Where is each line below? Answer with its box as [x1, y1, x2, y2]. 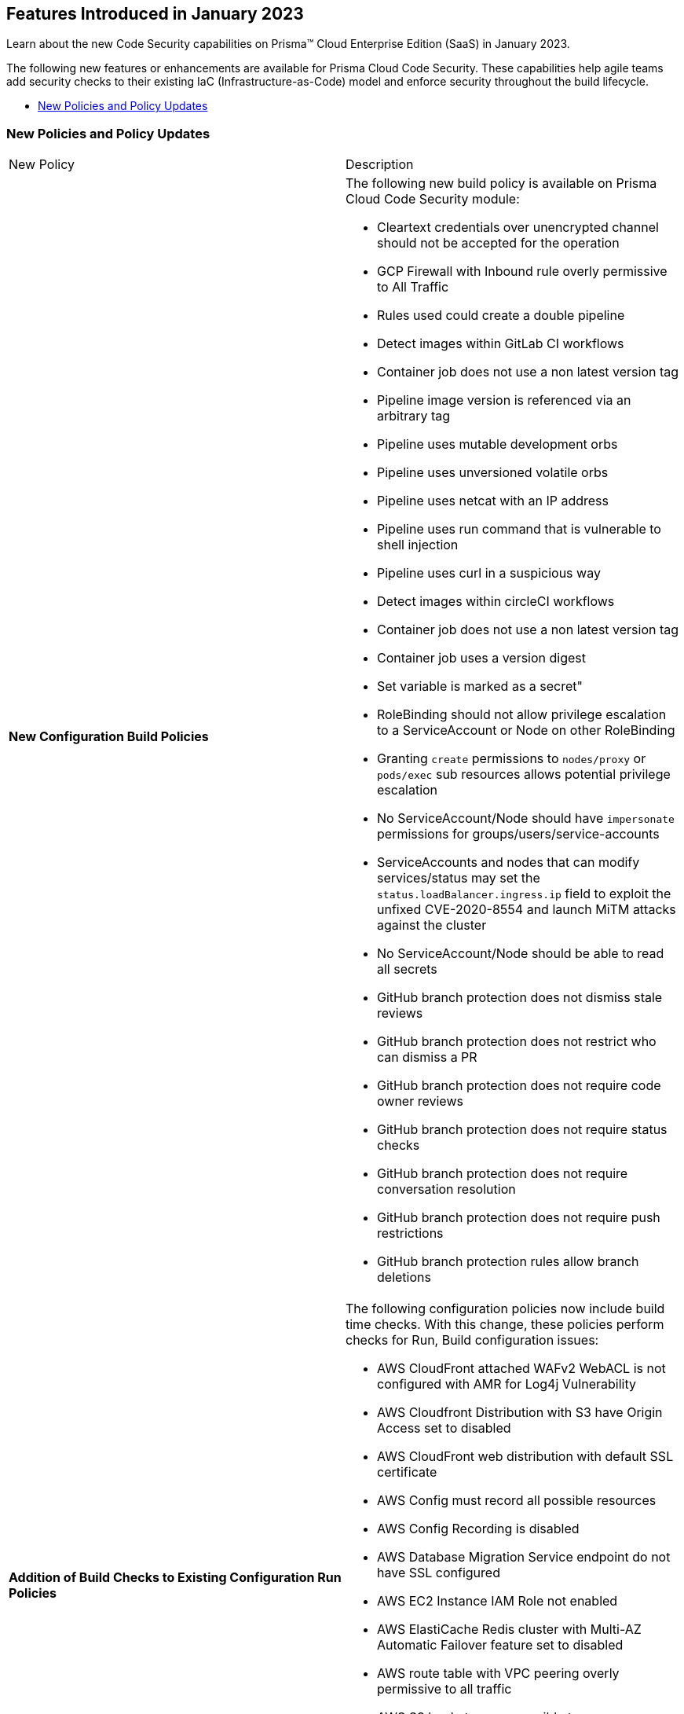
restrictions [377, 1225, 444, 1242]
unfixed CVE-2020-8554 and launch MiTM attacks [377, 901, 676, 918]
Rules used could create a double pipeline [377, 307, 625, 324]
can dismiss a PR [377, 1049, 477, 1066]
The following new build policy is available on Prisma [346, 175, 657, 192]
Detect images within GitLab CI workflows [377, 336, 624, 352]
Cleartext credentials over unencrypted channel [377, 219, 659, 236]
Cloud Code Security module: [346, 191, 520, 207]
